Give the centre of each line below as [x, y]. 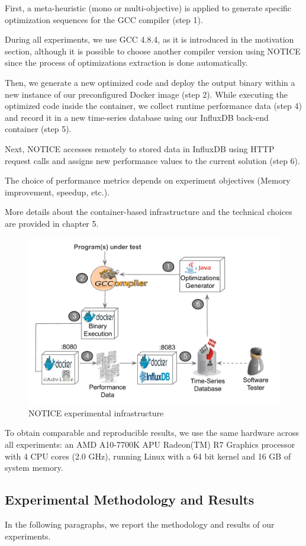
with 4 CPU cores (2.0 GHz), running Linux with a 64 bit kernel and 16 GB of [148, 456]
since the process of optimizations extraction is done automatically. [126, 62]
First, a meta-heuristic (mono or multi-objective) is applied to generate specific [148, 8]
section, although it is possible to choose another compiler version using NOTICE [153, 51]
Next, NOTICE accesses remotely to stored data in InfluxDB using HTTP [140, 148]
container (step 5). [38, 129]
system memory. [34, 468]
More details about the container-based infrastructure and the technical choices [149, 212]
